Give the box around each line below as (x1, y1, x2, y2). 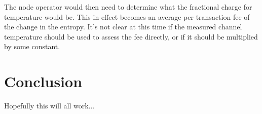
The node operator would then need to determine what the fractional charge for (4, 2, 252, 12)
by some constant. (4, 41, 60, 52)
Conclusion (4, 71, 83, 92)
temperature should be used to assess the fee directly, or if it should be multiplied (4, 31, 258, 42)
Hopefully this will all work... (4, 100, 95, 111)
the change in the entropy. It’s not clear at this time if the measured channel (4, 21, 242, 32)
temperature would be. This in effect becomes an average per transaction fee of (4, 11, 250, 22)
